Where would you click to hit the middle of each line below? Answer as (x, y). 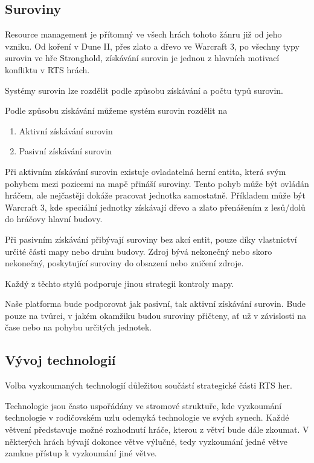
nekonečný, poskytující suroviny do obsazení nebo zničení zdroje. (124, 263)
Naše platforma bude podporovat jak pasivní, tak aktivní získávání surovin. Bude (155, 304)
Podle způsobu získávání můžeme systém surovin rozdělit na (116, 110)
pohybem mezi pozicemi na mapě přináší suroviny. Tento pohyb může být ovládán (157, 183)
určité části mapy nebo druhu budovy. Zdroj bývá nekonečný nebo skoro (139, 251)
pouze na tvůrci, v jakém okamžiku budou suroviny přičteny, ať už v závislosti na (155, 315)
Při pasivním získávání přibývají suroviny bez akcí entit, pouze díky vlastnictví (151, 239)
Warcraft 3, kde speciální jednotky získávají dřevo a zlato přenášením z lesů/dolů (155, 207)
